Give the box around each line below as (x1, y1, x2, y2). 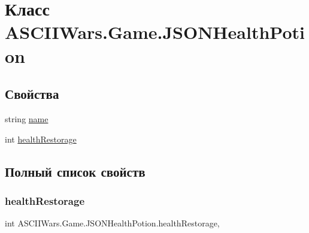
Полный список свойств (5, 162, 146, 180)
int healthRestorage (5, 132, 77, 145)
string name (5, 112, 49, 125)
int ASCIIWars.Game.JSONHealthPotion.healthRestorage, (5, 217, 220, 229)
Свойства (5, 84, 59, 103)
